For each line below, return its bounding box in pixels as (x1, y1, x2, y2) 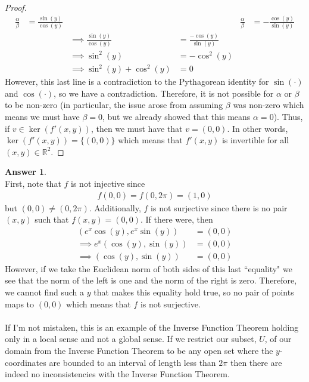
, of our (264, 332, 292, 345)
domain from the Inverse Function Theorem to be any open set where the (5, 344, 273, 357)
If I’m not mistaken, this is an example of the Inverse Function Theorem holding (5, 321, 299, 333)
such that (35, 213, 69, 226)
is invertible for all (221, 134, 289, 146)
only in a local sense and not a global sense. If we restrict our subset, (5, 332, 257, 345)
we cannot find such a (5, 286, 85, 298)
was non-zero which (233, 98, 304, 111)
